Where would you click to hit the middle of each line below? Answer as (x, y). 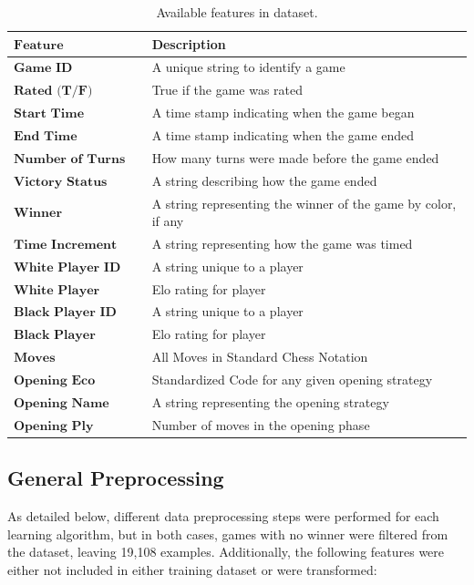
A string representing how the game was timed (282, 243)
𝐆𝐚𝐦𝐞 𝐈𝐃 (43, 69)
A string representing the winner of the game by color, (304, 203)
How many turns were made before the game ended (295, 157)
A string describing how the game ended (264, 180)
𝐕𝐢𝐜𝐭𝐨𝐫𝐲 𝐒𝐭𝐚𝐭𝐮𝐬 (61, 182)
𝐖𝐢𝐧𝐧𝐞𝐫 (38, 214)
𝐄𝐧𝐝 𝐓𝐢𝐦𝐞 (46, 136)
